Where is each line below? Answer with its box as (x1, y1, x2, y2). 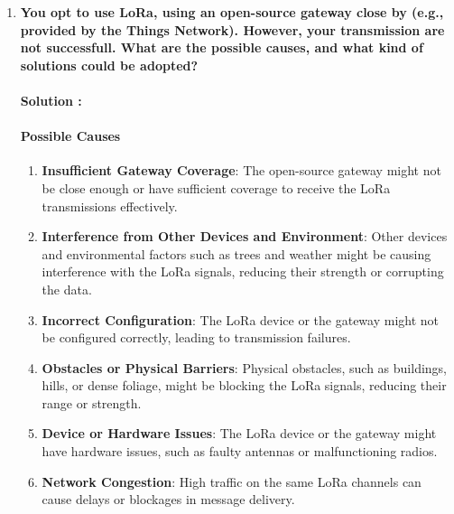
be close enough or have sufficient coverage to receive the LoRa (42, 178, 391, 197)
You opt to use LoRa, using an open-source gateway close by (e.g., (20, 3, 444, 21)
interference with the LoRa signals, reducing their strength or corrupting (42, 262, 444, 281)
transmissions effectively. (42, 196, 178, 215)
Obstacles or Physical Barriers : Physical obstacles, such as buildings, (42, 358, 448, 377)
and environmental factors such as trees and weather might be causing (42, 244, 431, 263)
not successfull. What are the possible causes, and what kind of (20, 38, 423, 57)
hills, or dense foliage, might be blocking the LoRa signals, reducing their (42, 376, 447, 395)
